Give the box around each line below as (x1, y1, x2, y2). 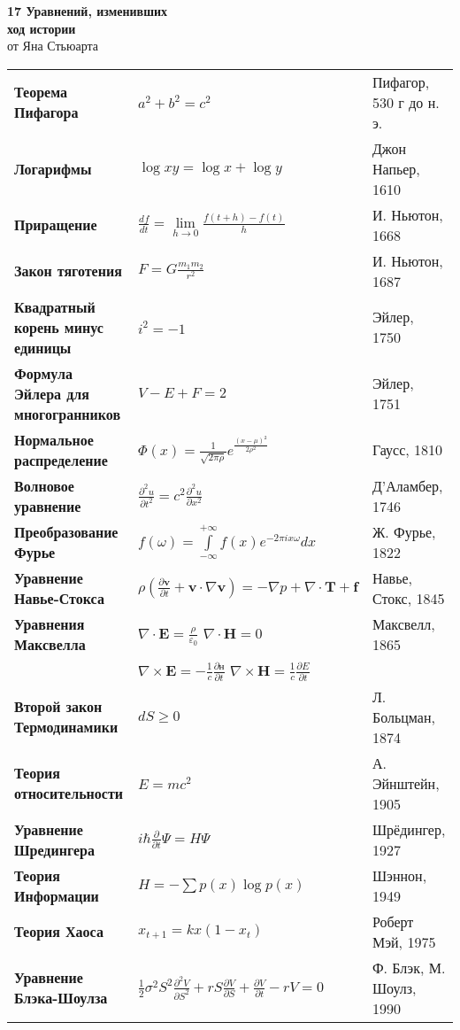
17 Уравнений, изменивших (7, 2, 168, 19)
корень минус (14, 316, 103, 337)
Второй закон (14, 696, 103, 717)
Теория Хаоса (14, 921, 103, 942)
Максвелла (14, 633, 86, 654)
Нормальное (14, 429, 94, 450)
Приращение (14, 214, 97, 236)
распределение (14, 449, 108, 470)
